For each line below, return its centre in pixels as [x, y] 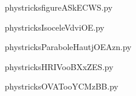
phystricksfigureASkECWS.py [59, 7]
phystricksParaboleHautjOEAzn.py [68, 47]
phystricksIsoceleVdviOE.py [55, 27]
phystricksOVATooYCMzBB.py [61, 86]
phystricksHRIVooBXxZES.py [59, 66]
